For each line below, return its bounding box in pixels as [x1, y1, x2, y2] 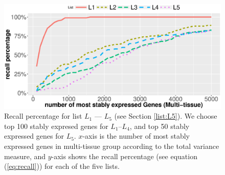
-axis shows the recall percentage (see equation [51, 150, 197, 161]
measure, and [4, 150, 46, 161]
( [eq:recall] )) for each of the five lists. [4, 161, 120, 171]
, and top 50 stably [129, 120, 190, 131]
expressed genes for [4, 130, 64, 141]
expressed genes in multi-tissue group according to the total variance [4, 140, 219, 151]
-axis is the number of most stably [82, 130, 190, 141]
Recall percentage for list [4, 111, 82, 121]
